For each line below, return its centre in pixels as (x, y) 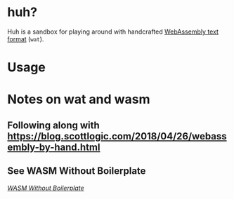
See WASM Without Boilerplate (77, 171)
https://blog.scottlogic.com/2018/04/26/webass (117, 136)
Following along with (53, 125)
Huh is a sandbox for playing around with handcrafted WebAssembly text (113, 32)
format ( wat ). (26, 39)
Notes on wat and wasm (79, 99)
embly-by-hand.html (54, 147)
